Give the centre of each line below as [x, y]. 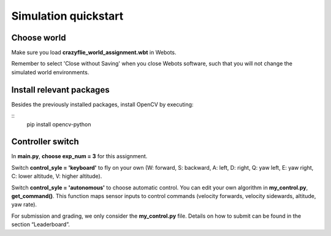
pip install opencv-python [59, 124]
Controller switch [45, 142]
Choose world [39, 38]
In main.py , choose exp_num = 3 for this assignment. [79, 156]
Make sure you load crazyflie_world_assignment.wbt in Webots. [94, 53]
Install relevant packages [60, 90]
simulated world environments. [50, 72]
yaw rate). [24, 205]
